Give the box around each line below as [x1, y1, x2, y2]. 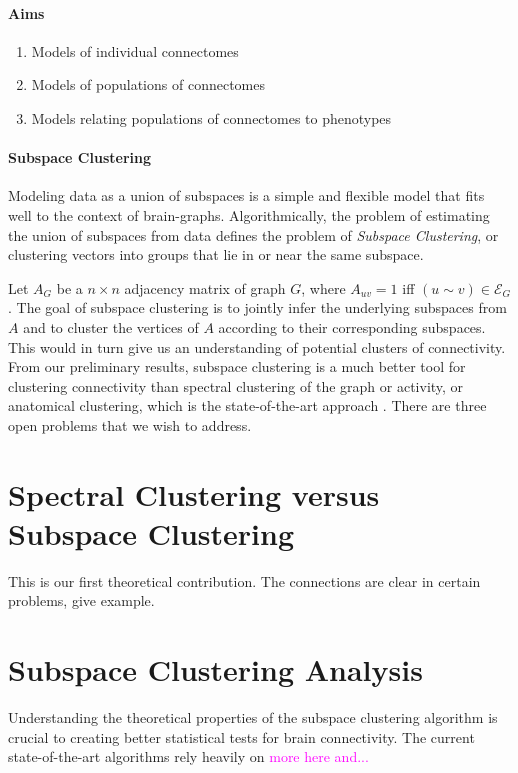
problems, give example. [8, 590, 155, 611]
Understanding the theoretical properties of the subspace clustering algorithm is [8, 707, 498, 728]
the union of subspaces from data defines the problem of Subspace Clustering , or [8, 224, 499, 245]
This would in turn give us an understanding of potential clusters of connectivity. [8, 336, 506, 357]
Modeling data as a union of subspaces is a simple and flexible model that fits [8, 185, 485, 206]
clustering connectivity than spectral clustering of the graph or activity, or [8, 375, 464, 396]
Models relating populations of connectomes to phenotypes [31, 107, 392, 128]
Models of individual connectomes [31, 40, 239, 61]
